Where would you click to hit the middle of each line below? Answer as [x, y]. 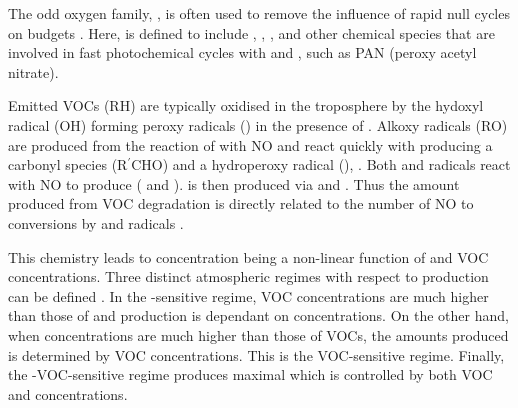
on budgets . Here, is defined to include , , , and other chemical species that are [251, 32]
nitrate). [33, 71]
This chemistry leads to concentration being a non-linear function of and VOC [248, 256]
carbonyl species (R [68, 164]
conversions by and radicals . [96, 222]
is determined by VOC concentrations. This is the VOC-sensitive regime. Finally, [256, 354]
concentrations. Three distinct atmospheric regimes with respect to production [248, 276]
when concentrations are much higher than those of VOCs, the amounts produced [258, 334]
